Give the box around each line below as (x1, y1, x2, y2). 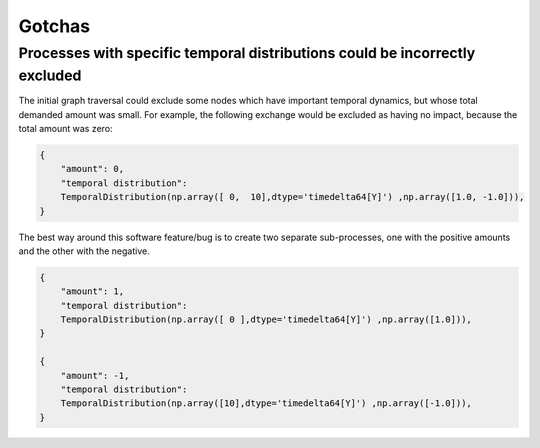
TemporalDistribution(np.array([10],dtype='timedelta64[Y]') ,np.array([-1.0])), (60, 398, 472, 409)
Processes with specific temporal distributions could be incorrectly (18, 44, 476, 62)
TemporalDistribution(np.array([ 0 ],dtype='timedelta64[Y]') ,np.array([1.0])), (60, 314, 472, 325)
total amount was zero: (18, 123, 114, 135)
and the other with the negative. (18, 245, 150, 257)
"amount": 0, (60, 163, 125, 175)
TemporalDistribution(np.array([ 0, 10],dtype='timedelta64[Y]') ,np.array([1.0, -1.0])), (60, 191, 525, 203)
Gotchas (18, 15, 91, 37)
